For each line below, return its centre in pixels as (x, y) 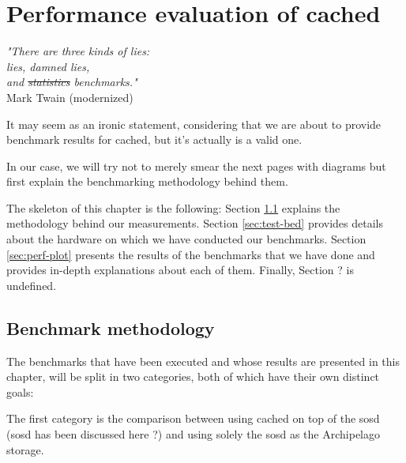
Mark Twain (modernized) (70, 97)
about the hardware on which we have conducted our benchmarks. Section (186, 239)
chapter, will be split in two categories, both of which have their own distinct (193, 376)
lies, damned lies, (48, 66)
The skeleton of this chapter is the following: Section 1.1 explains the (173, 207)
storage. (25, 449)
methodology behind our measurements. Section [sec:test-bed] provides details (195, 223)
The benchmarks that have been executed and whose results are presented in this (203, 361)
